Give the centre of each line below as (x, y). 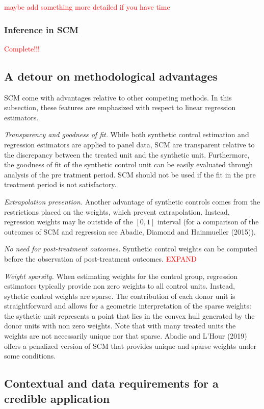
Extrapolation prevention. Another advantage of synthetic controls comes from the (132, 201)
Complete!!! (22, 48)
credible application (57, 398)
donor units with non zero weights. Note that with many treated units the (120, 326)
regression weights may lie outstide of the (69, 222)
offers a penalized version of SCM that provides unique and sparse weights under (130, 346)
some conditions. (30, 356)
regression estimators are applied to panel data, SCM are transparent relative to (129, 144)
